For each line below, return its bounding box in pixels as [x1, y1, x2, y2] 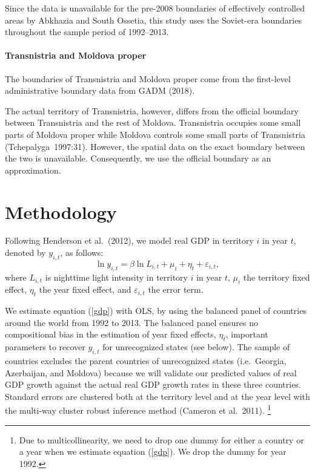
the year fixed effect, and [39, 283, 131, 296]
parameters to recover [5, 341, 85, 353]
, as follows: [60, 246, 104, 259]
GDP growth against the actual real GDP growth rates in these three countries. [5, 378, 301, 391]
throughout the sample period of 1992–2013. [5, 25, 169, 38]
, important [225, 328, 268, 341]
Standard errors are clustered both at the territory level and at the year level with [5, 390, 310, 402]
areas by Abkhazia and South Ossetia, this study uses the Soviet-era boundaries [5, 13, 302, 26]
